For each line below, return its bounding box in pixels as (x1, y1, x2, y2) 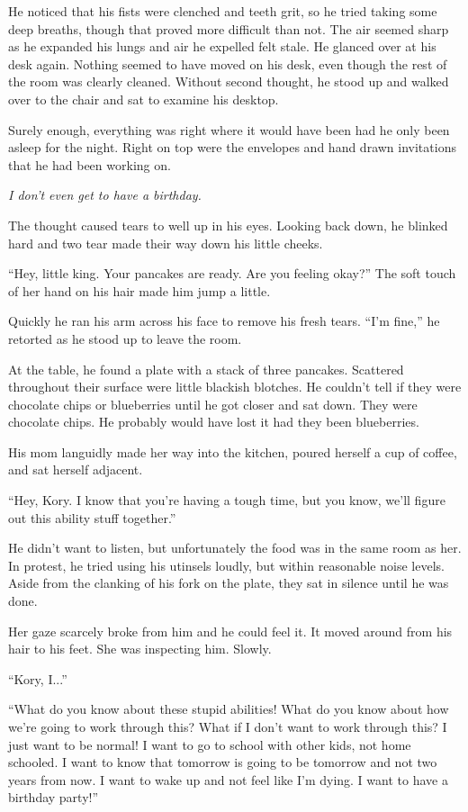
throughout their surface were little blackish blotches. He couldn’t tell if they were (8, 377, 462, 396)
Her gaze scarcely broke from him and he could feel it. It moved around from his (8, 621, 453, 640)
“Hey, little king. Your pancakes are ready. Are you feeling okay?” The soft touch (8, 264, 456, 283)
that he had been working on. (8, 155, 171, 174)
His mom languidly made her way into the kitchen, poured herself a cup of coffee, (8, 442, 457, 461)
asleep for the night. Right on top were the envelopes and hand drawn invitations (8, 138, 456, 157)
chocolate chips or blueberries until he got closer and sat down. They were (8, 394, 418, 413)
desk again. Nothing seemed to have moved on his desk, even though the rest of (8, 54, 447, 73)
